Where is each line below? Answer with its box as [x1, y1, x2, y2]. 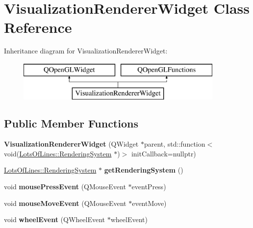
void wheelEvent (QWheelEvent [4, 214, 105, 225]
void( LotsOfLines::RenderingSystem [4, 148, 112, 158]
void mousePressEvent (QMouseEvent [4, 181, 126, 192]
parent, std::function [144, 139, 205, 149]
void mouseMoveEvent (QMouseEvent [4, 198, 126, 208]
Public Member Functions [4, 116, 138, 131]
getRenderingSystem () [104, 165, 183, 175]
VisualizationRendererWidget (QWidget [4, 139, 139, 149]
